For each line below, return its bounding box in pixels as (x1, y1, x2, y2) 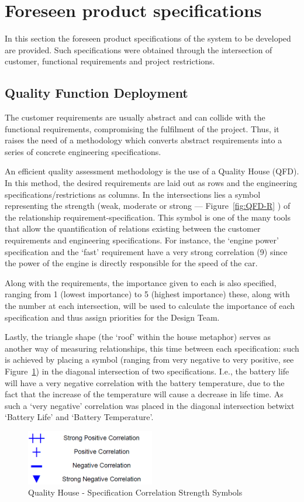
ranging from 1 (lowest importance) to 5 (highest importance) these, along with (5, 288, 290, 300)
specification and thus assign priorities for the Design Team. (5, 311, 220, 323)
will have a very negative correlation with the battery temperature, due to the (5, 376, 285, 388)
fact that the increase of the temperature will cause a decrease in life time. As (5, 388, 284, 400)
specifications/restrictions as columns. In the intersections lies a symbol (5, 188, 261, 200)
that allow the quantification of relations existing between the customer (5, 222, 261, 235)
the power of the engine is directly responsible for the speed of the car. (5, 257, 258, 269)
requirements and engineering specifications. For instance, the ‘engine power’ (5, 234, 279, 246)
